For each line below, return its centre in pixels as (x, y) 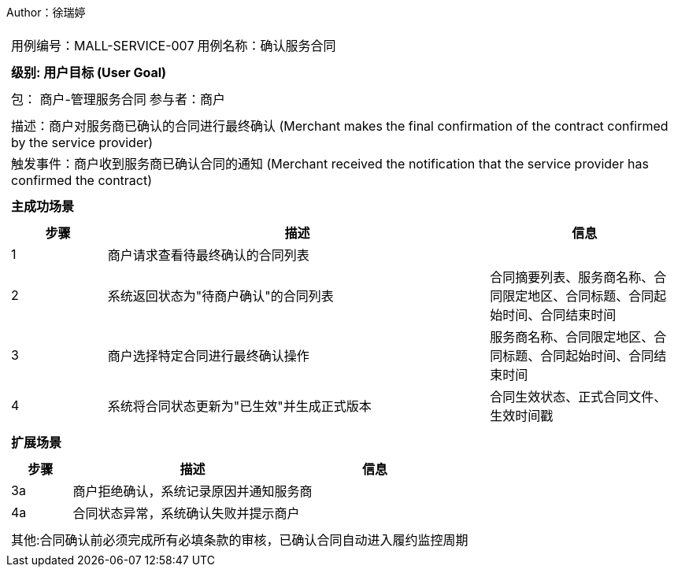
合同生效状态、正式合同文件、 (578, 397)
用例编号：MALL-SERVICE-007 (103, 46)
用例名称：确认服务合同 (267, 46)
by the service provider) (82, 142)
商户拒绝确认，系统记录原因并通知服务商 (193, 491)
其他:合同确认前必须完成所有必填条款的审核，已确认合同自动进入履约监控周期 (240, 540)
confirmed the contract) (82, 180)
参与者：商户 (187, 99)
